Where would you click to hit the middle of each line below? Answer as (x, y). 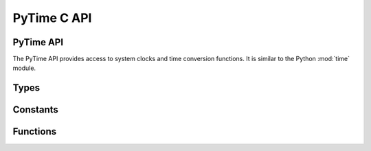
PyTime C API (52, 18)
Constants (35, 110)
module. (24, 68)
